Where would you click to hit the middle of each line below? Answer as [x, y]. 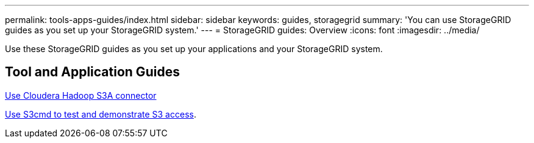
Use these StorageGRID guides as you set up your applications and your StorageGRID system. [194, 49]
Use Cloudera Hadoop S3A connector [81, 95]
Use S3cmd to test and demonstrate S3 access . [101, 114]
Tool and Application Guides [92, 72]
